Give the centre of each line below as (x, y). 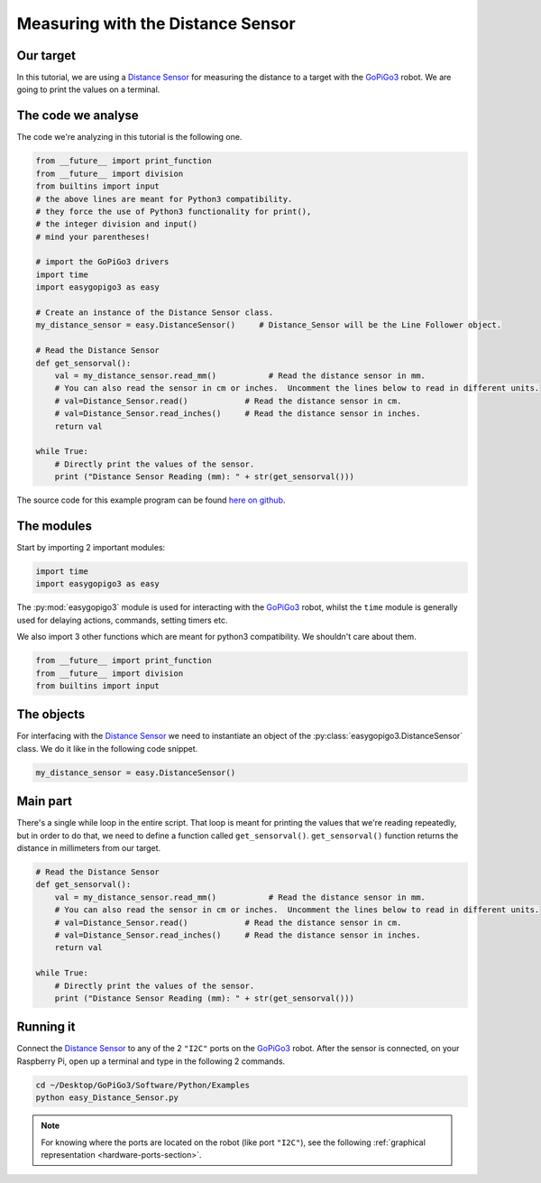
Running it (46, 1027)
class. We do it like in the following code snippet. (107, 748)
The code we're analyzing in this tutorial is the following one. (129, 137)
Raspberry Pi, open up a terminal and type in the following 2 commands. (151, 1061)
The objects (51, 714)
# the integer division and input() (117, 224)
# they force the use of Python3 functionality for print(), (174, 211)
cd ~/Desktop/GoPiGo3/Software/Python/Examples (142, 1085)
